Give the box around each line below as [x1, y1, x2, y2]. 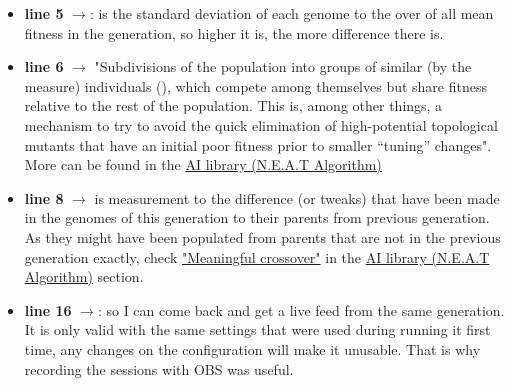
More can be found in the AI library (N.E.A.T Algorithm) [24, 154, 382, 175]
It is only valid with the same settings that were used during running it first [24, 319, 491, 340]
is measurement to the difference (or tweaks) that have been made [94, 187, 500, 208]
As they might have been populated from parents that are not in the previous [24, 226, 501, 247]
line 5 [24, 3, 64, 23]
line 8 [24, 187, 64, 208]
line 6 [24, 56, 64, 77]
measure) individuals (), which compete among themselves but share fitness [24, 75, 487, 96]
